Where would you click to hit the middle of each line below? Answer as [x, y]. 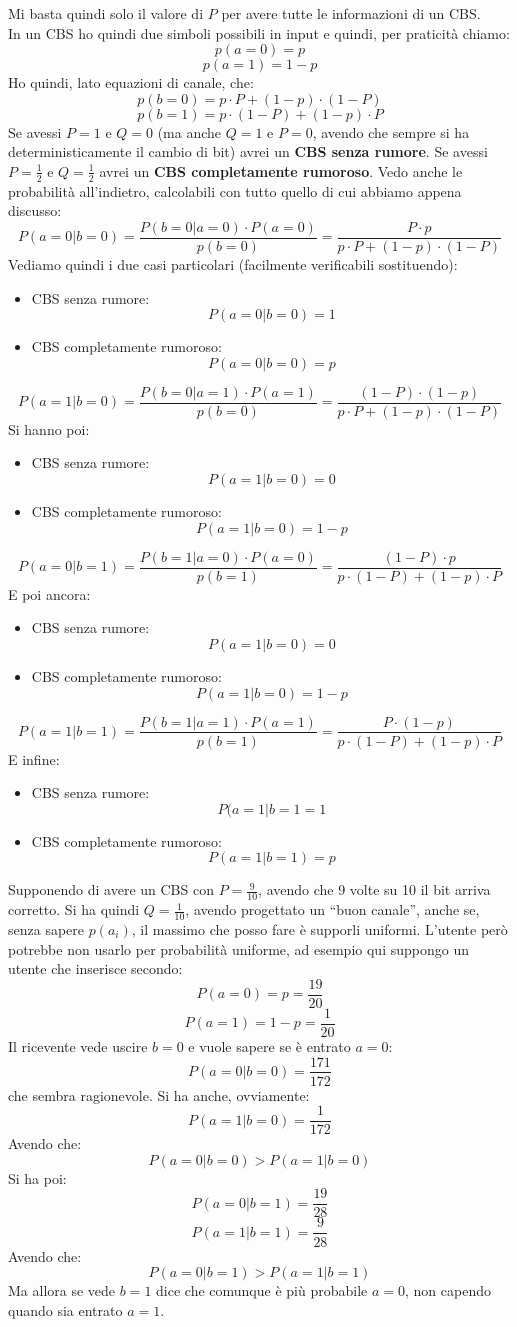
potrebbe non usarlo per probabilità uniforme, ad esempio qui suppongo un [238, 948]
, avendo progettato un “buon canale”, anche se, [332, 909]
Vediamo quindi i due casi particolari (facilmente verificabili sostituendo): [233, 264]
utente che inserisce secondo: [95, 968]
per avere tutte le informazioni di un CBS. [351, 13]
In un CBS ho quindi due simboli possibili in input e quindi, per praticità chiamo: [259, 32]
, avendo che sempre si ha [391, 131]
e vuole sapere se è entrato [269, 1045]
